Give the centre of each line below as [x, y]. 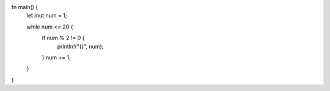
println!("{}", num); [80, 46]
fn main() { [25, 7]
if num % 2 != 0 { [63, 38]
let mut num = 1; [47, 16]
